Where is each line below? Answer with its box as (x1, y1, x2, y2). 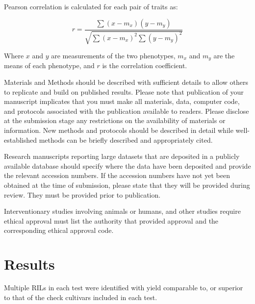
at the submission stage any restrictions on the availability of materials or (4, 115, 226, 126)
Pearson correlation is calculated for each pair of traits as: (4, 1, 178, 11)
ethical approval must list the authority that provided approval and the (4, 215, 219, 226)
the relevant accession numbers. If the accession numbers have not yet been (4, 170, 230, 180)
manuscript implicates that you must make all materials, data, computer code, (4, 96, 240, 106)
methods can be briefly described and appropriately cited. (39, 134, 213, 145)
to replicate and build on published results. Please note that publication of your (4, 86, 244, 97)
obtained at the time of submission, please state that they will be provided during (4, 180, 250, 190)
